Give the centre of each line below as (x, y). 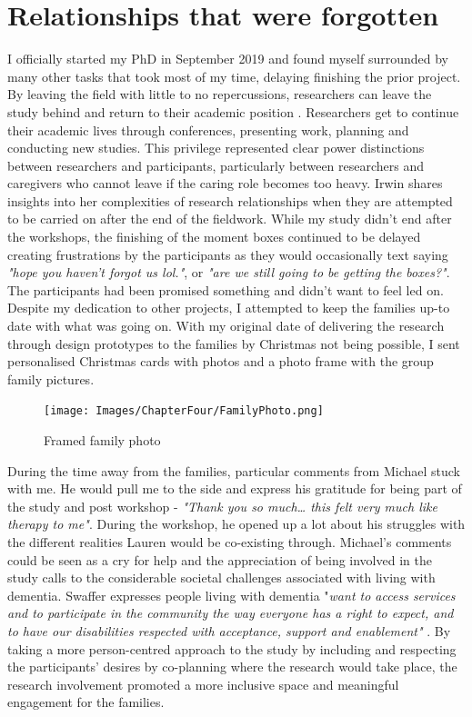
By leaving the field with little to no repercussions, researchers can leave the (220, 94)
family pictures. (51, 378)
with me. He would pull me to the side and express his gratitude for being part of (235, 488)
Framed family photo (102, 440)
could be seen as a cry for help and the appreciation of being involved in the (220, 559)
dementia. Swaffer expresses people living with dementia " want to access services (231, 595)
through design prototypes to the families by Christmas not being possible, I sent (234, 343)
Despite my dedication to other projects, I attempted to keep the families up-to (229, 308)
